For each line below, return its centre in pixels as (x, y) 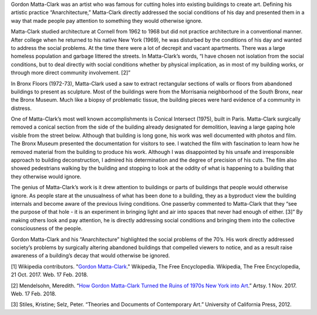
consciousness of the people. (47, 229)
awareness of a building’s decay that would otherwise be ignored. (90, 256)
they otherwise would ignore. (46, 176)
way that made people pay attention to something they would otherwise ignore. (107, 21)
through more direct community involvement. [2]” (71, 73)
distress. (21, 108)
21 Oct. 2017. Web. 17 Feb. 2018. (49, 275)
